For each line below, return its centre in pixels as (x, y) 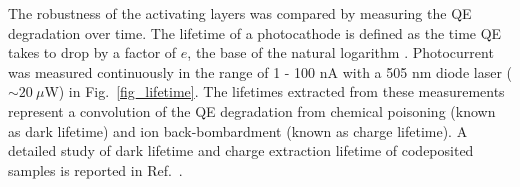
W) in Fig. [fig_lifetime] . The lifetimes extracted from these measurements (274, 91)
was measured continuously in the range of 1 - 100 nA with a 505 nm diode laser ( (260, 71)
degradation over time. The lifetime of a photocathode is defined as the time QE (255, 32)
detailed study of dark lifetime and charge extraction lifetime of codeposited (241, 150)
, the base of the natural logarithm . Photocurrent (340, 52)
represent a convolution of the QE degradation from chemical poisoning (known (252, 110)
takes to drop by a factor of (92, 52)
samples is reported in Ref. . (95, 169)
